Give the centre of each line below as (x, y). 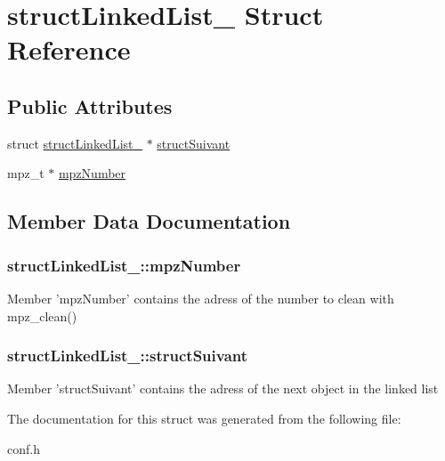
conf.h (24, 448)
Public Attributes (90, 105)
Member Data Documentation (149, 221)
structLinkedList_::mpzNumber (124, 265)
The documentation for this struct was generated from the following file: (204, 418)
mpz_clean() (42, 315)
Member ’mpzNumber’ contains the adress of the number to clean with (201, 298)
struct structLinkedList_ (75, 143)
